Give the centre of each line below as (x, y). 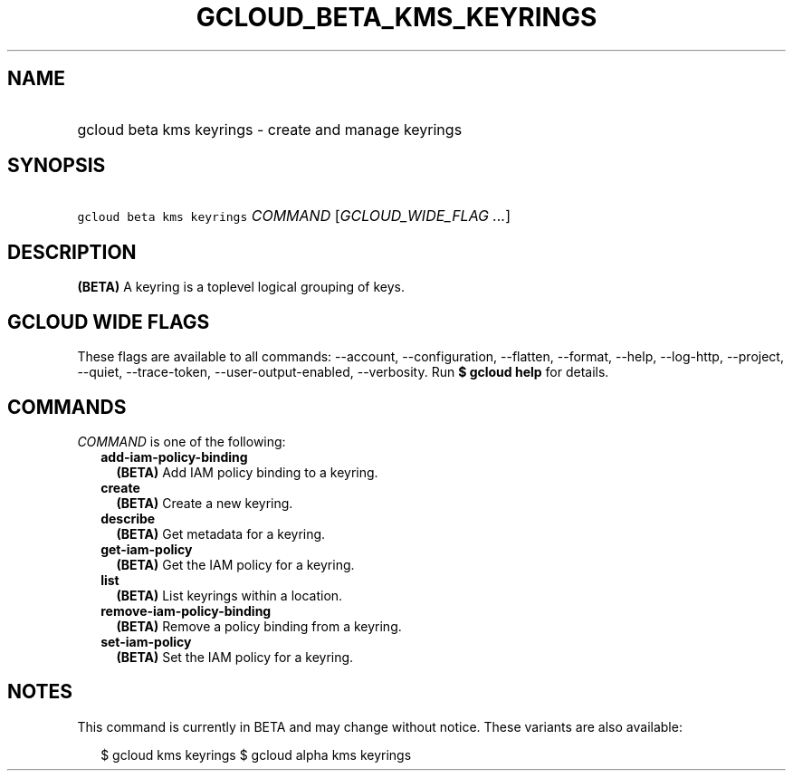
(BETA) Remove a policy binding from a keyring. (259, 626)
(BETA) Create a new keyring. (205, 503)
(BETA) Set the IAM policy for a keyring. (235, 657)
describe (128, 518)
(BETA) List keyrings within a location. (229, 595)
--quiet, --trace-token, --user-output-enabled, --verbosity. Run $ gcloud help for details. (343, 372)
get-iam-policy (147, 549)
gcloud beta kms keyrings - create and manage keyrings (270, 129)
